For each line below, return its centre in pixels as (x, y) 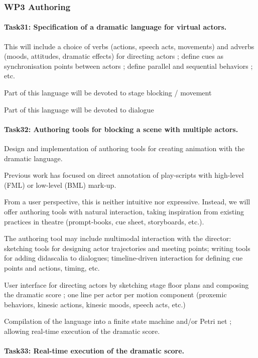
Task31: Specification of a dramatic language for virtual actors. (115, 27)
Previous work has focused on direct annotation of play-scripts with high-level (124, 175)
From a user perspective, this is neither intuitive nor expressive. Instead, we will (127, 202)
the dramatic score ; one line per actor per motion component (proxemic (115, 294)
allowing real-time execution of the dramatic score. (82, 331)
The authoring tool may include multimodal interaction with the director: (118, 238)
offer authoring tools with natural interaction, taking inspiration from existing (124, 211)
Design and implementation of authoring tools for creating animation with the (124, 148)
